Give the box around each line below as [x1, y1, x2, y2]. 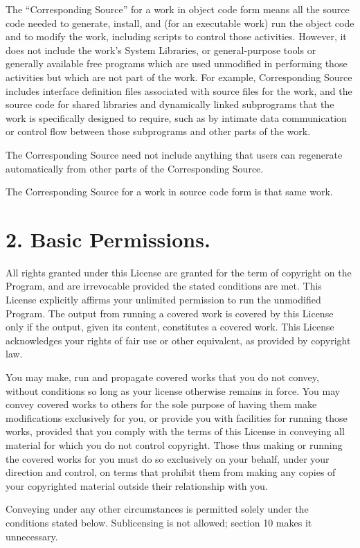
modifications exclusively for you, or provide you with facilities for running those [6, 410, 348, 425]
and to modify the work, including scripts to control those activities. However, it [6, 29, 347, 44]
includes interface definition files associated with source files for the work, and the [6, 83, 352, 98]
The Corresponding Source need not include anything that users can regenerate [6, 147, 343, 161]
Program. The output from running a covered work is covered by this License [6, 306, 334, 320]
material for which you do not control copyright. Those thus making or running [6, 437, 343, 452]
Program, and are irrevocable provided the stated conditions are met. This [6, 279, 322, 293]
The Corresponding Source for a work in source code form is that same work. [6, 184, 333, 199]
